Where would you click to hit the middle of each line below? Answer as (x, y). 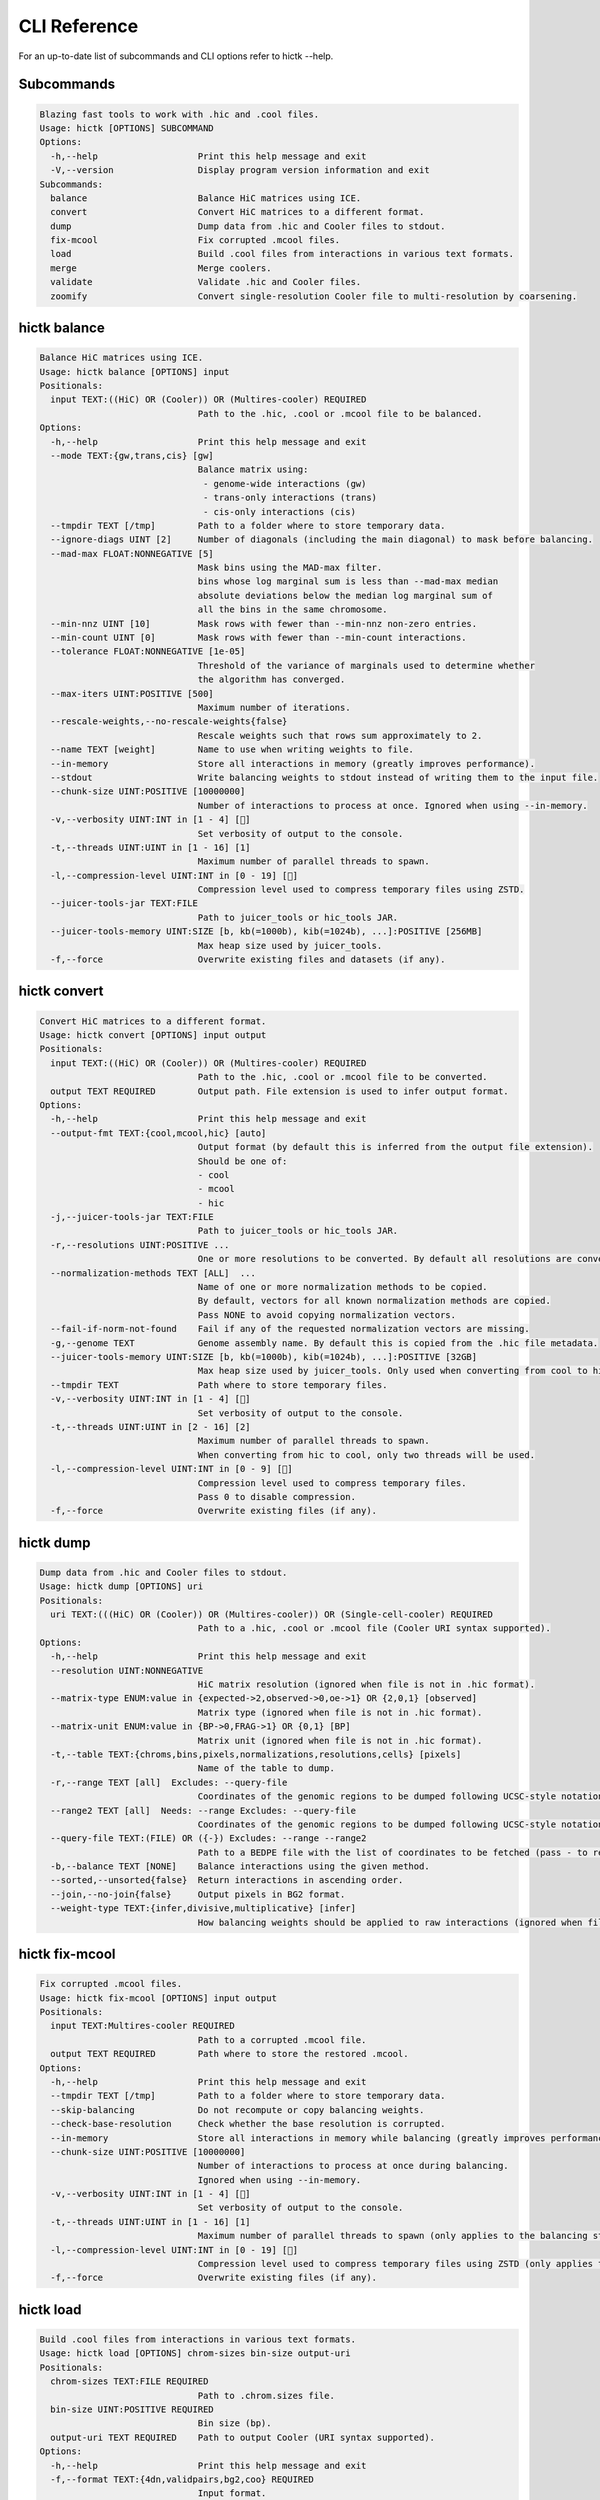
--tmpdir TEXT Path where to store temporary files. (219, 1384)
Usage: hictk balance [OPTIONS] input (134, 371)
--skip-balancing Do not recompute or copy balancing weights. (237, 2109)
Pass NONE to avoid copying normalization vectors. (327, 1314)
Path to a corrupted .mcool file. (282, 2039)
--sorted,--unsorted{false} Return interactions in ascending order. (227, 1880)
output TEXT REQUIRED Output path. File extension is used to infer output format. (279, 1091)
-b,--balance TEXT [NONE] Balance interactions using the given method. (240, 1866)
